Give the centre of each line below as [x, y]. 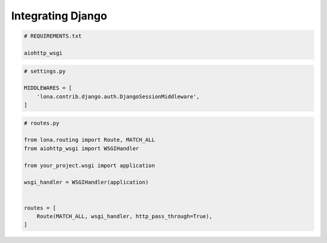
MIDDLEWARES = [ [48, 88]
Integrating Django [59, 16]
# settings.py [45, 71]
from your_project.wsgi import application [90, 165]
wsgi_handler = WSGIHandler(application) [86, 182]
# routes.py [42, 123]
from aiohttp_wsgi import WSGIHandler [81, 148]
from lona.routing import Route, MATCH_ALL [90, 140]
